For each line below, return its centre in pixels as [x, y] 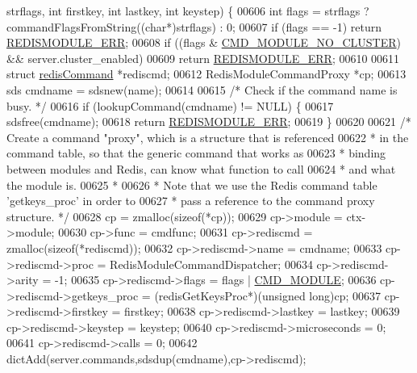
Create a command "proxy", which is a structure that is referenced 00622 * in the [208, 137]
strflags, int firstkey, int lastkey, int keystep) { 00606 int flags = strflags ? [188, 10]
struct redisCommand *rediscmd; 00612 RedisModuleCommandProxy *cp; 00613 [206, 74]
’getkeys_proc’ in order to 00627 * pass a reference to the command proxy [191, 201]
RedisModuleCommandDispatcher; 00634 [211, 264]
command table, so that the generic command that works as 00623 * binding [196, 153]
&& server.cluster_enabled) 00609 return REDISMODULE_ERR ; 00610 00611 [203, 58]
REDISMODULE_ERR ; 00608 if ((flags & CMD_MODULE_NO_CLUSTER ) [204, 42]
